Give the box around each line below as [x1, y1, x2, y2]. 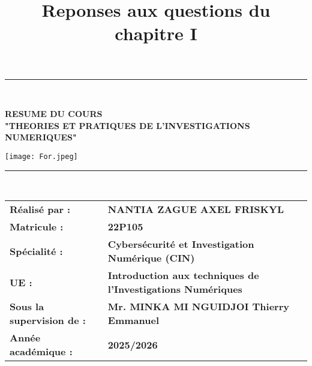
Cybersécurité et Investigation [107, 237, 254, 251]
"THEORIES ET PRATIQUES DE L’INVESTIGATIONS [5, 119, 250, 131]
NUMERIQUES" [5, 131, 77, 143]
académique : [10, 344, 73, 359]
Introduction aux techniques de [107, 268, 259, 283]
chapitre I [115, 21, 197, 46]
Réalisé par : [10, 202, 71, 217]
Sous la [10, 299, 44, 314]
